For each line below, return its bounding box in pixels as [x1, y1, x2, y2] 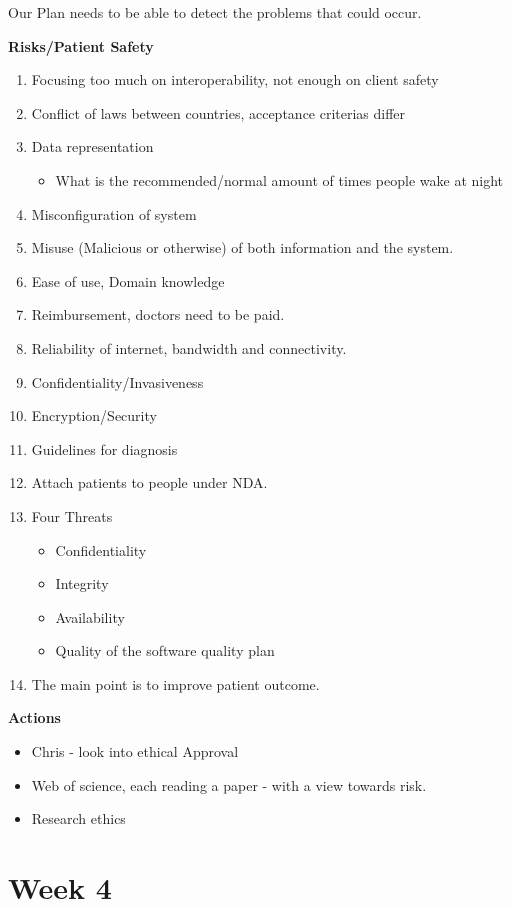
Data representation [31, 136, 154, 157]
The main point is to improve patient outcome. [31, 673, 320, 694]
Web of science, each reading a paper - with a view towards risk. [31, 774, 427, 795]
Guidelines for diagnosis [31, 438, 178, 459]
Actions [8, 707, 61, 728]
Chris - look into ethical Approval [31, 741, 239, 762]
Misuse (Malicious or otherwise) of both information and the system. [31, 237, 454, 258]
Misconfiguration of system [31, 203, 197, 224]
